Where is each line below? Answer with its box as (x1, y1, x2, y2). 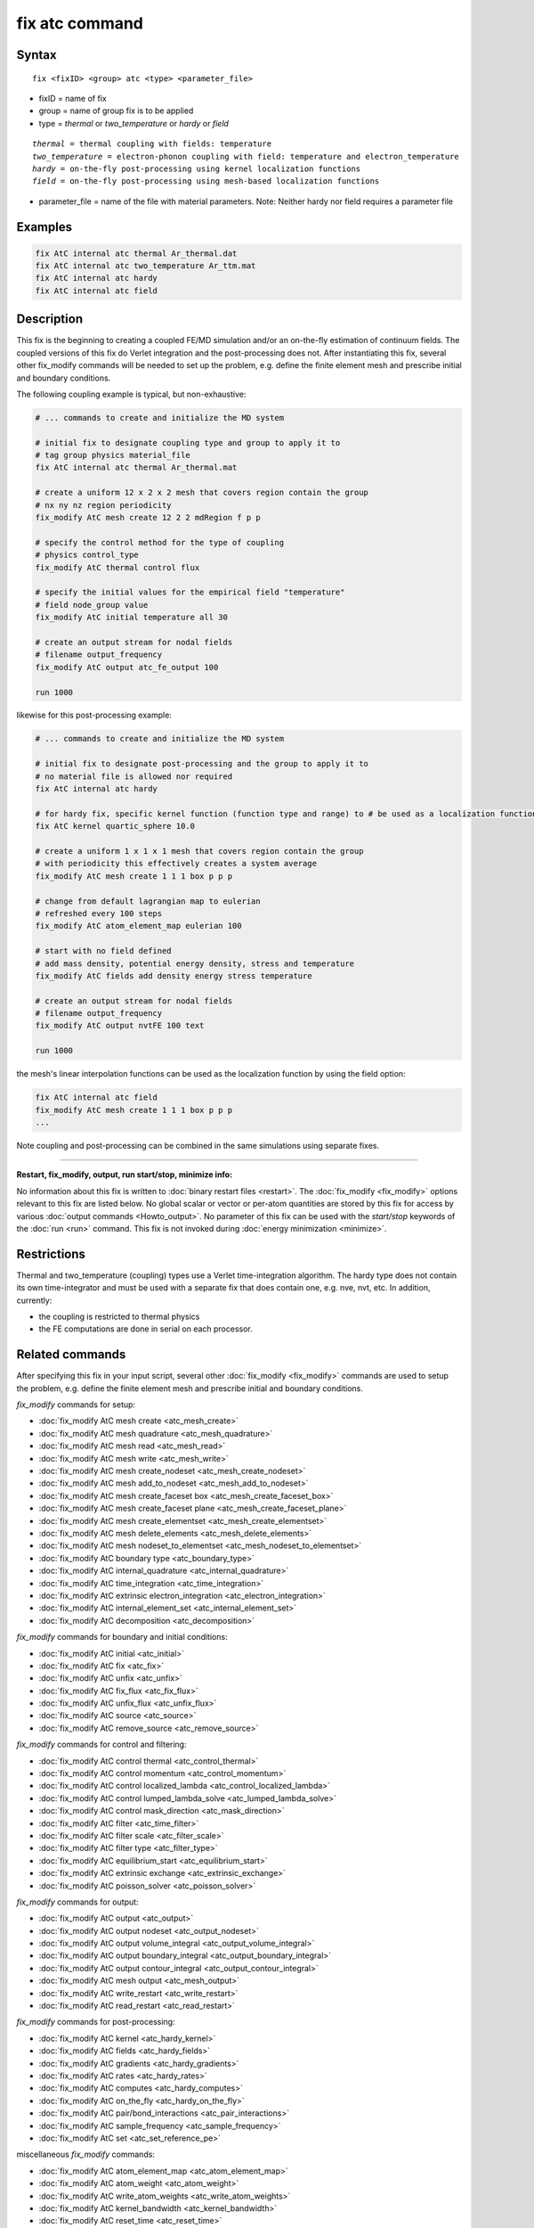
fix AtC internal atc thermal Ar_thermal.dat (35, 248, 238, 258)
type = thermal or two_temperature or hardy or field (38, 118, 229, 128)
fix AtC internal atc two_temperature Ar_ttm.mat (35, 261, 256, 271)
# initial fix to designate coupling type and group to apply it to (35, 438, 341, 447)
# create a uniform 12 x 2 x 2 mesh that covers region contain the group (35, 487, 369, 498)
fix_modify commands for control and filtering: (16, 1739, 187, 1750)
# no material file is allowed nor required (35, 771, 233, 782)
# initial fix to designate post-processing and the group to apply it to (35, 758, 369, 769)
